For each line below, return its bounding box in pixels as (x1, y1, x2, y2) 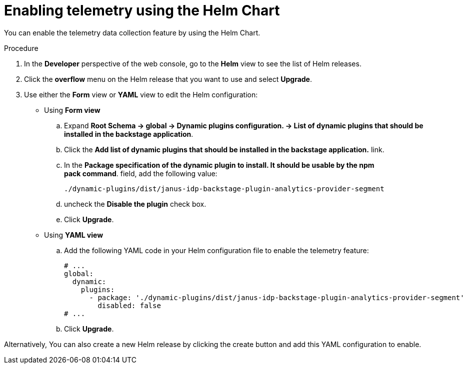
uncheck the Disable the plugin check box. (64, 199, 206, 208)
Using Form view (44, 105, 100, 114)
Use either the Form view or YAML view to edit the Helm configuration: (24, 90, 258, 99)
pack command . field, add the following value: (64, 169, 217, 178)
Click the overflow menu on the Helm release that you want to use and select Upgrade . (24, 74, 312, 83)
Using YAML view (44, 230, 103, 239)
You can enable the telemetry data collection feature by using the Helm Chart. (4, 28, 260, 37)
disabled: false (97, 301, 161, 310)
